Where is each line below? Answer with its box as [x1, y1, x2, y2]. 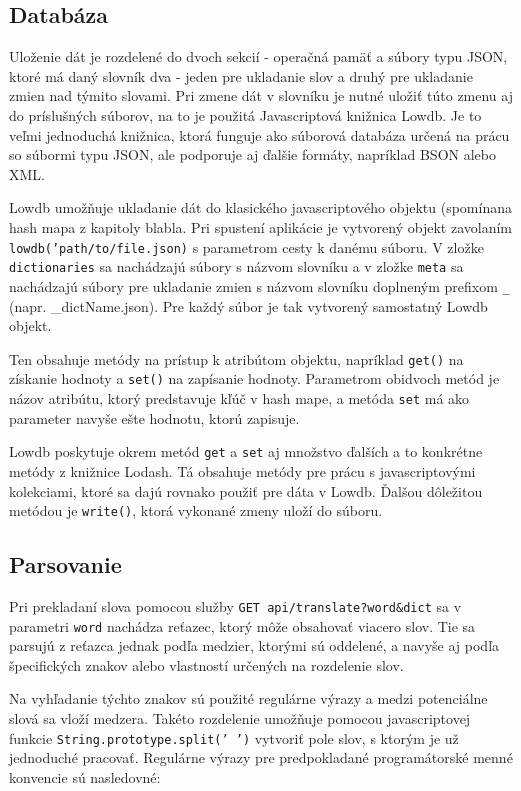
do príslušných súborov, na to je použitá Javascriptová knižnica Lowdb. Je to [9, 104, 482, 125]
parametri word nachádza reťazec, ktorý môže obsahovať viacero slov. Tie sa [9, 615, 476, 636]
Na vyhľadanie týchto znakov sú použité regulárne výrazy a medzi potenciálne [9, 688, 488, 709]
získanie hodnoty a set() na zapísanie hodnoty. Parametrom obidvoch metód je [9, 368, 500, 389]
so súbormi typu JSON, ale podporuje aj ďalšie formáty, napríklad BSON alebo [9, 144, 496, 165]
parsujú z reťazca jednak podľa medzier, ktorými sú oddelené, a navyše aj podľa [9, 635, 500, 656]
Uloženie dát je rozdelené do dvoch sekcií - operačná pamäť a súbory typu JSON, [9, 46, 508, 67]
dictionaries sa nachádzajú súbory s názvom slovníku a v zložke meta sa [9, 256, 464, 277]
